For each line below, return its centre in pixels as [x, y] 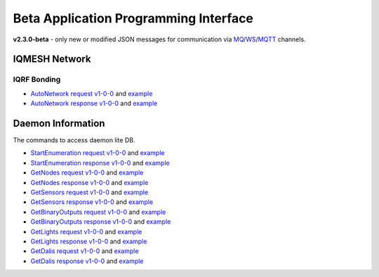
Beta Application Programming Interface [133, 18]
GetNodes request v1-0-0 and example [87, 173]
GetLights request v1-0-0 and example [86, 231]
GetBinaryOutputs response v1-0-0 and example [101, 222]
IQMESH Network [52, 59]
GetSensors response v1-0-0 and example [92, 202]
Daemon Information [59, 123]
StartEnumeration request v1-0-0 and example [98, 153]
